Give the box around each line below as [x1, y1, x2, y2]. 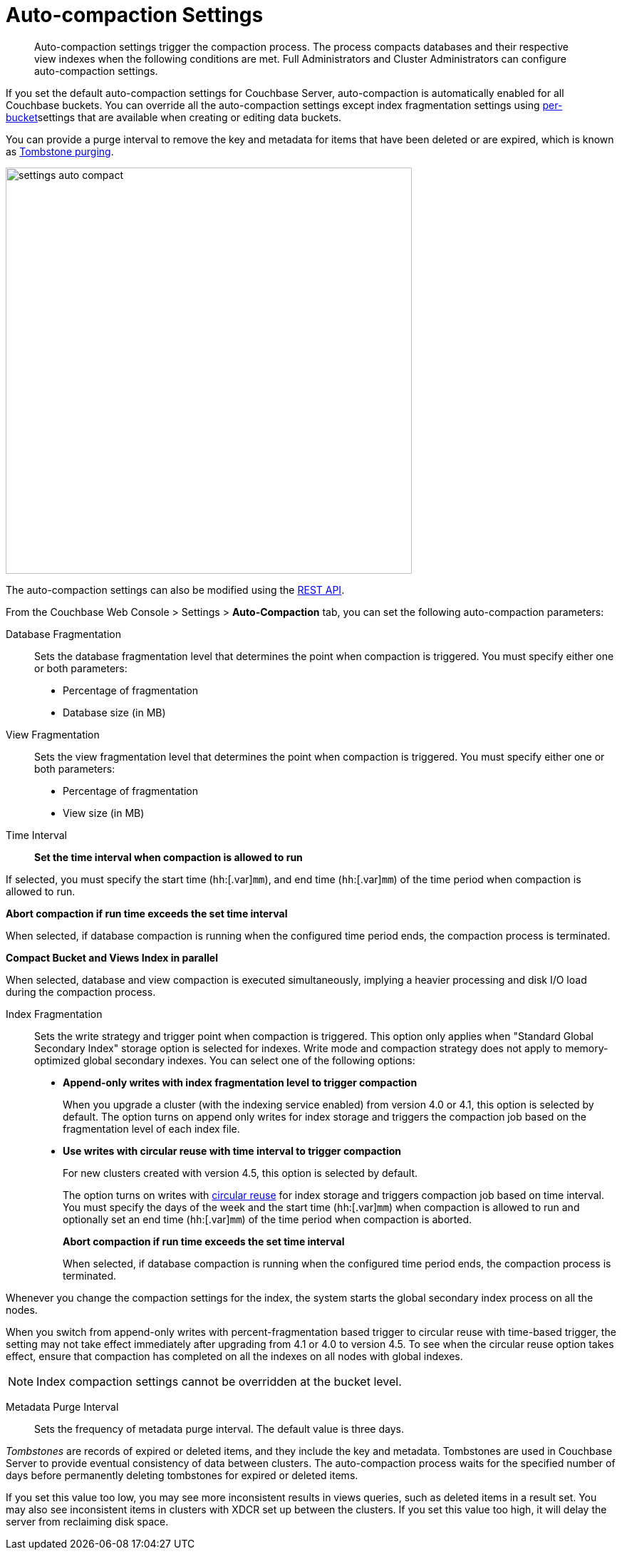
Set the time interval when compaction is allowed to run [34, 850, 303, 863]
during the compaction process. [6, 985, 156, 998]
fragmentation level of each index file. [63, 1122, 240, 1135]
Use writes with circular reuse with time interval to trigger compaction [63, 1144, 402, 1157]
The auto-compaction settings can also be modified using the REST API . [6, 583, 345, 596]
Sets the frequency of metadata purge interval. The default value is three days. [34, 1422, 404, 1435]
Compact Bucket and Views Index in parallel [6, 951, 218, 964]
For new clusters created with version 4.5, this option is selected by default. [63, 1166, 418, 1179]
